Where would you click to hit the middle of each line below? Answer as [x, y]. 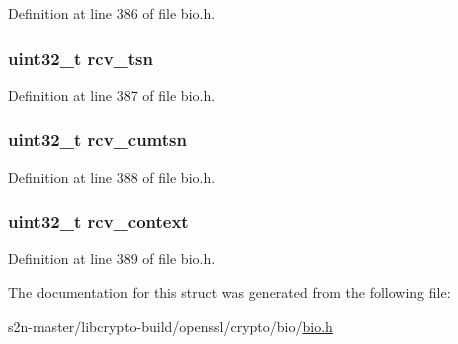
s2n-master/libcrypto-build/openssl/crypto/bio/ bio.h [170, 325]
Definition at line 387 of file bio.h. [112, 94]
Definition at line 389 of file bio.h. [112, 258]
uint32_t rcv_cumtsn [97, 139]
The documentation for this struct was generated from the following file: [229, 292]
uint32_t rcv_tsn [80, 57]
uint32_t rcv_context [98, 221]
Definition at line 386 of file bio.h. [112, 13]
